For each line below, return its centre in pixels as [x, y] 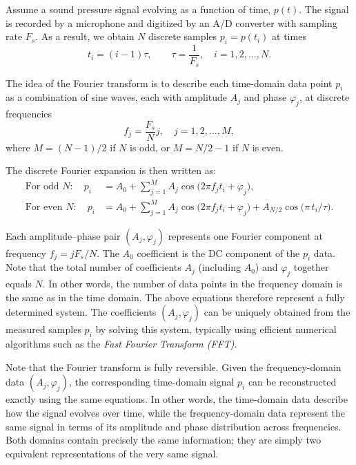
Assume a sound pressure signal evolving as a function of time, [138, 9]
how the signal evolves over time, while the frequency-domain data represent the [175, 412]
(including [219, 267]
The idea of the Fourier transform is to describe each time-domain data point [169, 83]
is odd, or [150, 147]
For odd [42, 187]
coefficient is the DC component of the [218, 253]
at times [289, 36]
